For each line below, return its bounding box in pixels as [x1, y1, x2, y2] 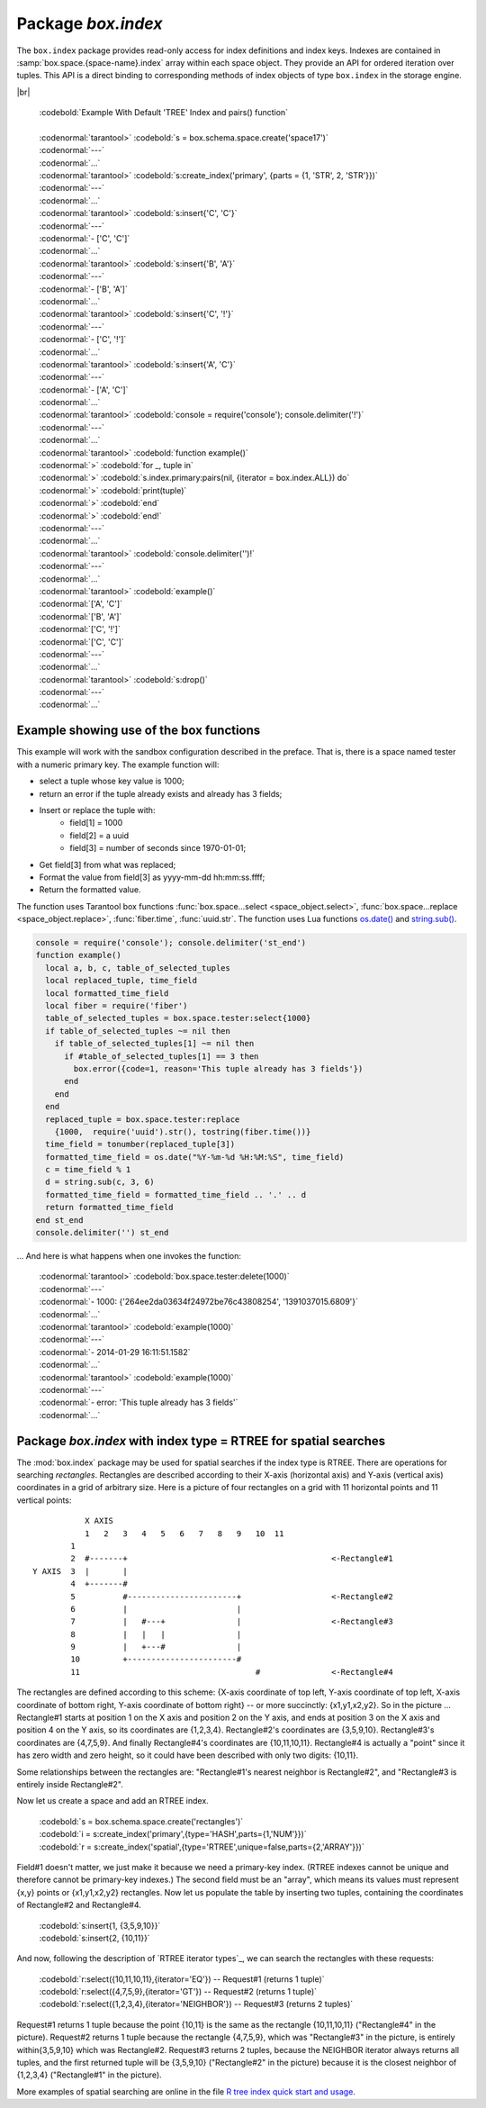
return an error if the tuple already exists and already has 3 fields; [39, 788, 283, 799]
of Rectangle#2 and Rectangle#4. [16, 1900, 141, 1911]
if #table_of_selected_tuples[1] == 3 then [64, 1051, 259, 1062]
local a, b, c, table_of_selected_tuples [45, 963, 231, 973]
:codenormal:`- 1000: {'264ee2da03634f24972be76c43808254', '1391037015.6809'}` [39, 1297, 359, 1307]
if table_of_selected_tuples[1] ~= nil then [54, 1038, 255, 1049]
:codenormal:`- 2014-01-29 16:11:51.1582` [39, 1346, 191, 1357]
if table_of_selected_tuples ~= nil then [45, 1026, 231, 1036]
